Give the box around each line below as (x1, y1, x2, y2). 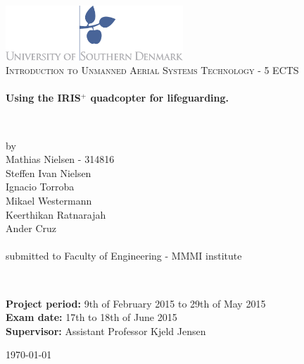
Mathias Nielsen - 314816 (6, 152, 115, 166)
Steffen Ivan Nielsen (6, 165, 91, 180)
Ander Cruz (6, 221, 57, 236)
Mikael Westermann (6, 193, 92, 207)
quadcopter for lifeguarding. (90, 90, 229, 105)
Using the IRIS (6, 90, 81, 105)
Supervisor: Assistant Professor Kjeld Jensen (6, 323, 206, 338)
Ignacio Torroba (6, 179, 75, 194)
